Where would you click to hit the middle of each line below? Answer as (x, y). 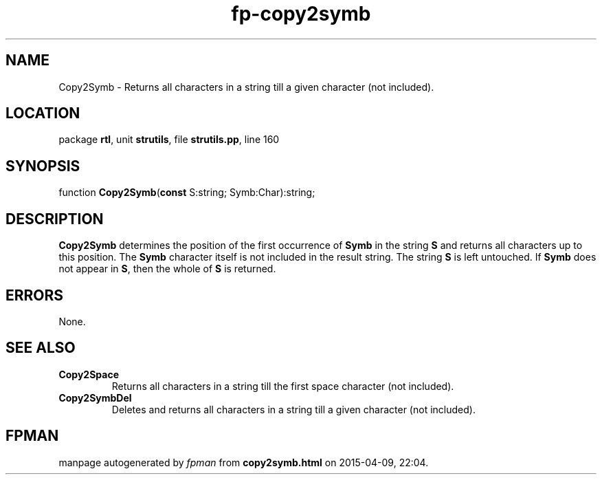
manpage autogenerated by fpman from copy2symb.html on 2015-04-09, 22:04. (244, 462)
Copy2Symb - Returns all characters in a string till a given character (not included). (246, 87)
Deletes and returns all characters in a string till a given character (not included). (293, 409)
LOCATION (43, 113)
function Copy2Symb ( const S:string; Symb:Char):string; (187, 193)
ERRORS (35, 295)
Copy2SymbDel (95, 397)
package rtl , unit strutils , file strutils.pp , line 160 (169, 140)
